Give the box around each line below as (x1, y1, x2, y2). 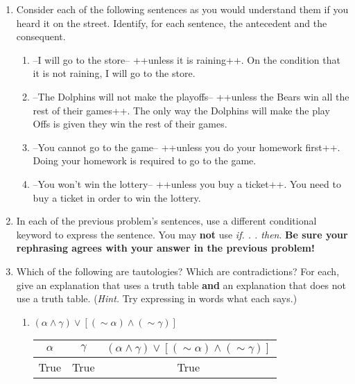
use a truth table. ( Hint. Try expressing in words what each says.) (16, 291, 297, 306)
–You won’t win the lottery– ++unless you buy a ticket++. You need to (33, 176, 341, 191)
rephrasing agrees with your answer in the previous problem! (16, 241, 315, 255)
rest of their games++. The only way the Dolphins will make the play (33, 103, 330, 117)
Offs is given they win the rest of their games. (33, 116, 227, 131)
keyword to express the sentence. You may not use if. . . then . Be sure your (16, 227, 348, 241)
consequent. (16, 29, 66, 44)
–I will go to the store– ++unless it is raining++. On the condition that (33, 52, 340, 67)
